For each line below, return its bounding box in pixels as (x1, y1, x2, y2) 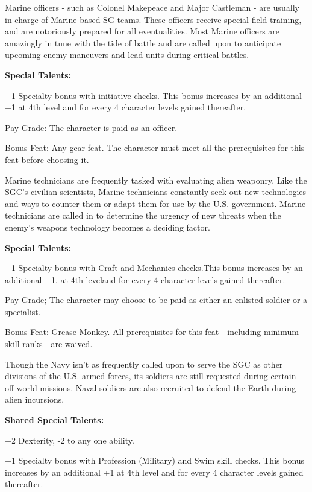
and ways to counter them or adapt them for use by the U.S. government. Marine (5, 197, 306, 209)
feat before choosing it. (5, 153, 89, 165)
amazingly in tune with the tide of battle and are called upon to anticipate (5, 36, 281, 49)
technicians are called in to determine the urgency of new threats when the (5, 209, 281, 222)
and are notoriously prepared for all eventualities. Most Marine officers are (5, 25, 280, 37)
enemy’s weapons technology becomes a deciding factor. (5, 220, 210, 233)
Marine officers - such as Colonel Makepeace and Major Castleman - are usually (5, 1, 299, 13)
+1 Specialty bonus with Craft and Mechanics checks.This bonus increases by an (5, 261, 303, 274)
